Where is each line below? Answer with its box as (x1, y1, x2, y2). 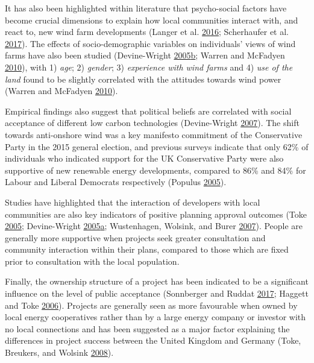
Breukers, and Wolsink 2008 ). (5, 346, 114, 359)
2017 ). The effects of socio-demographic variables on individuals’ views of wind (5, 37, 296, 49)
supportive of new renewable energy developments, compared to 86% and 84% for (5, 163, 306, 176)
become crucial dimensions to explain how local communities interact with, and (5, 13, 298, 26)
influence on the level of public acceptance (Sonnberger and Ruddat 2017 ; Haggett (5, 287, 309, 300)
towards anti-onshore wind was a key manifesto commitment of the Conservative (5, 128, 303, 140)
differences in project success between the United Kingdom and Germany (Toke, (5, 334, 301, 347)
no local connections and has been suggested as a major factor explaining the (5, 322, 290, 335)
